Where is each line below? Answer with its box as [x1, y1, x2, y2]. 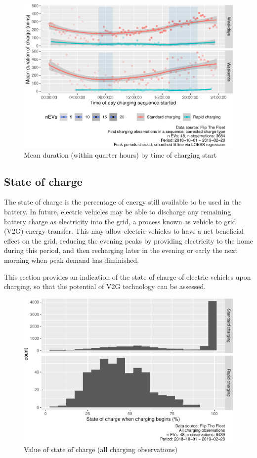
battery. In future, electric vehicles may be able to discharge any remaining [4, 207, 231, 217]
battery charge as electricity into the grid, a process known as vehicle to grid [4, 216, 236, 226]
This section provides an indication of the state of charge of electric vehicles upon [4, 271, 251, 282]
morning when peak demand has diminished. [4, 254, 139, 265]
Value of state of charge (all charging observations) [24, 444, 178, 455]
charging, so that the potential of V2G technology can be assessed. [4, 281, 206, 291]
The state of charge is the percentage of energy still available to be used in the [4, 197, 242, 207]
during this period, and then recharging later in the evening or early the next [4, 245, 238, 255]
